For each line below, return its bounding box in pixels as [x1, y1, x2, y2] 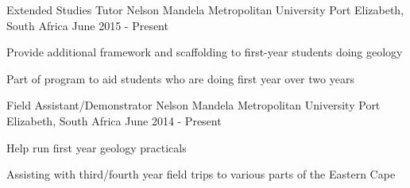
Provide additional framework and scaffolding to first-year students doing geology [6, 44, 403, 60]
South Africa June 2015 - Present [6, 17, 168, 33]
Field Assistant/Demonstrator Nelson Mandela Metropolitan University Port [6, 97, 381, 113]
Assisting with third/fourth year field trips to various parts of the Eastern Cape [6, 166, 396, 182]
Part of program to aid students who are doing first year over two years [6, 70, 354, 86]
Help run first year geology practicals [6, 139, 187, 155]
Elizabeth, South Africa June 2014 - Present [6, 112, 222, 129]
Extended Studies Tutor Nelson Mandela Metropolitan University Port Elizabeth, [6, 2, 404, 17]
